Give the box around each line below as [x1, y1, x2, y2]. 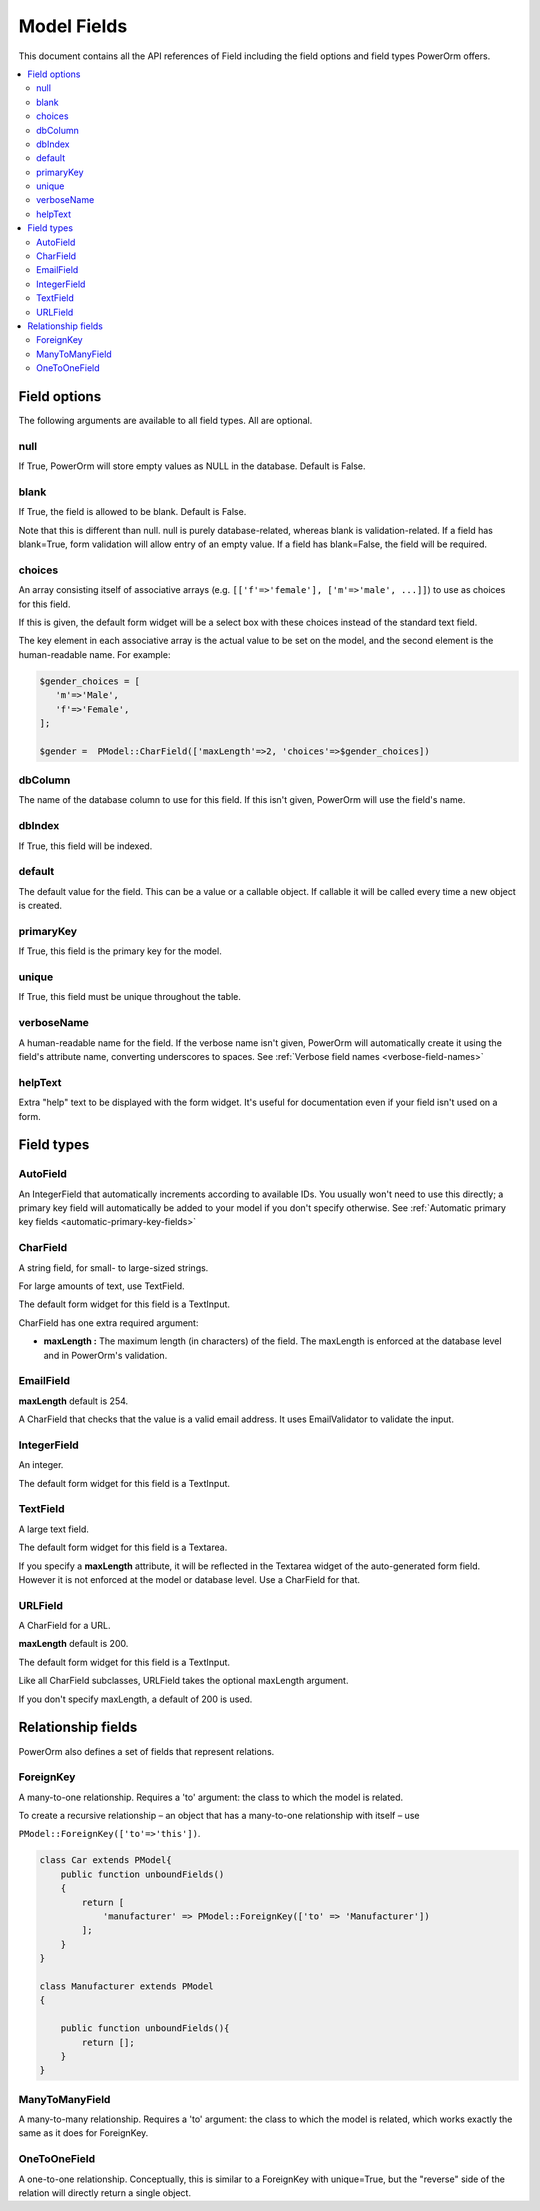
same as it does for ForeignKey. [18, 2127, 149, 2139]
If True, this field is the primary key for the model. [18, 945, 222, 957]
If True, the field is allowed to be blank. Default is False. [18, 506, 247, 518]
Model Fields [18, 15, 128, 37]
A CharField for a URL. [18, 1620, 111, 1632]
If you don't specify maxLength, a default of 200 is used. [18, 1693, 253, 1705]
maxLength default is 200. [18, 1638, 129, 1650]
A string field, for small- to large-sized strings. [18, 1261, 209, 1274]
